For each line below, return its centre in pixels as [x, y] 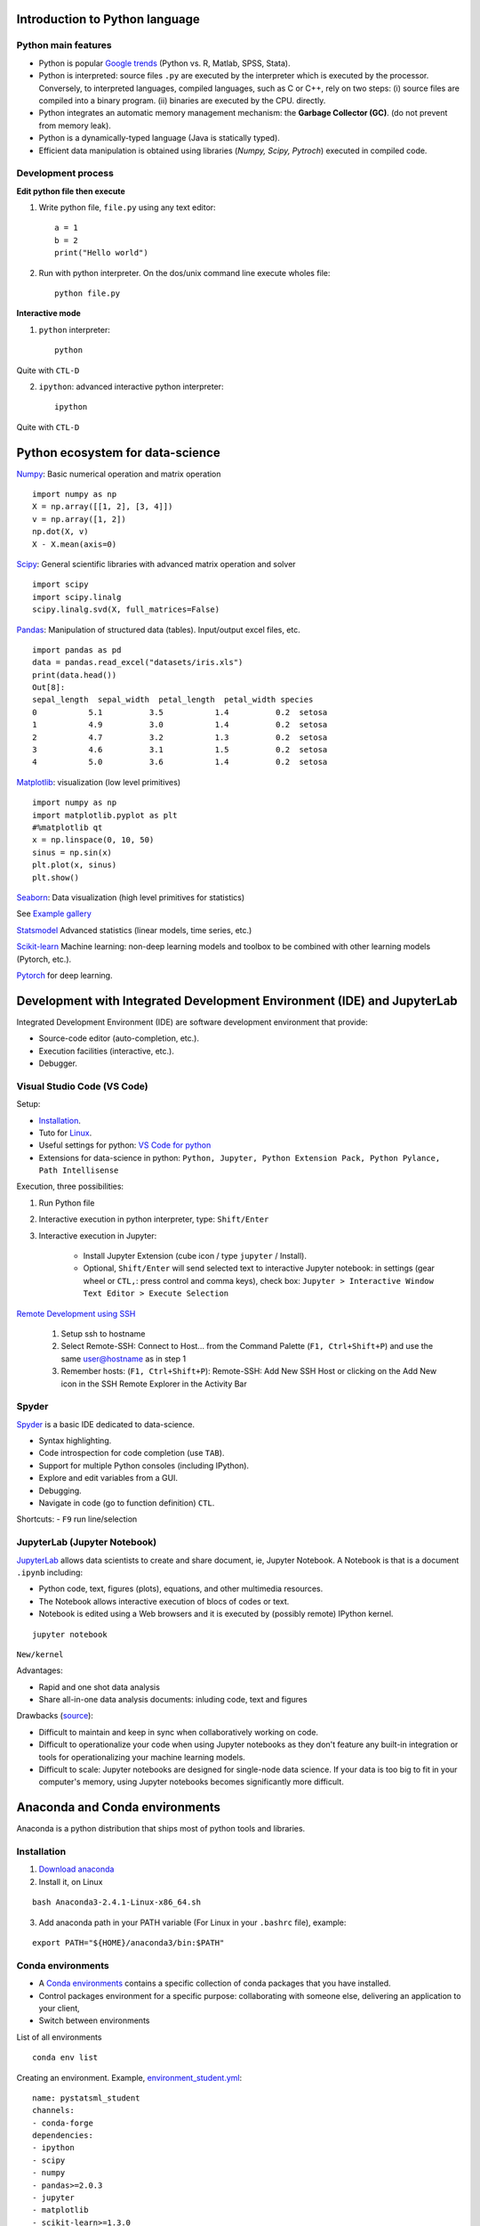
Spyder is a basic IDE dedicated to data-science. [106, 1424]
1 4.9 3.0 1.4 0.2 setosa [180, 725]
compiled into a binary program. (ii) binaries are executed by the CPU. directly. [182, 100]
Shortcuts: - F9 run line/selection [77, 1519]
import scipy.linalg [77, 597]
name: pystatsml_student [86, 2098]
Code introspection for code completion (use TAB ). [132, 1453]
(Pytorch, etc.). [44, 959]
